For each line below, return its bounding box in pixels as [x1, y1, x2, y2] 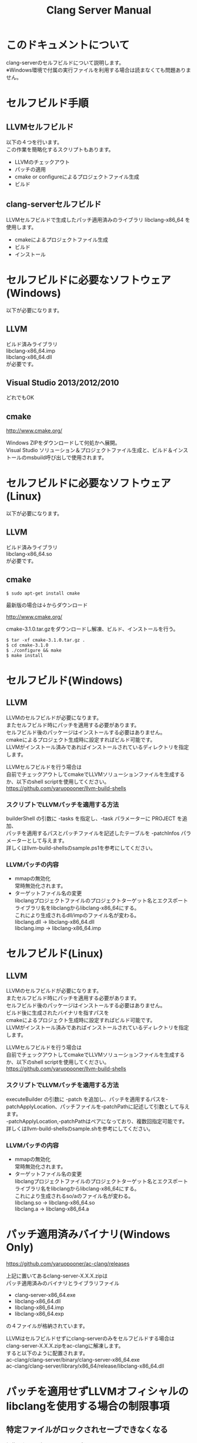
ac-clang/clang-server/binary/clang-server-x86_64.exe [6, 1356, 140, 1363]
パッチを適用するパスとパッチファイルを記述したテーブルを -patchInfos [6, 830, 180, 837]
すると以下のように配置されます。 [6, 1349, 88, 1356]
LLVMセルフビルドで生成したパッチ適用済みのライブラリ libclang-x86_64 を [6, 216, 191, 223]
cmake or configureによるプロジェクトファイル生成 [14, 173, 139, 180]
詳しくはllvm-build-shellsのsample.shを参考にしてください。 [6, 1125, 154, 1132]
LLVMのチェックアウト [14, 158, 70, 165]
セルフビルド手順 [6, 97, 89, 110]
